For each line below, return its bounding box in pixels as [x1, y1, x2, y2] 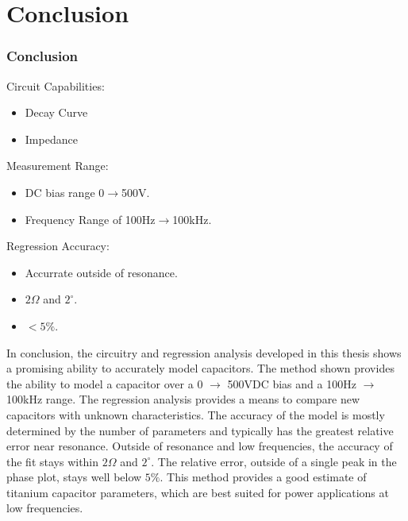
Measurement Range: [6, 157, 109, 174]
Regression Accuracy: [6, 237, 110, 254]
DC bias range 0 [25, 183, 105, 200]
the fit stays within [6, 453, 99, 469]
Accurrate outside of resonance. [25, 264, 178, 280]
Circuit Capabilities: [6, 77, 105, 94]
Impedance [25, 130, 78, 147]
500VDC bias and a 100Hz [227, 375, 356, 392]
